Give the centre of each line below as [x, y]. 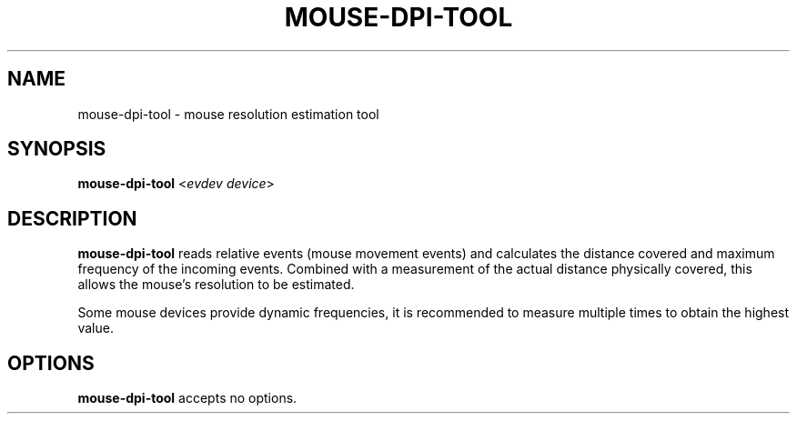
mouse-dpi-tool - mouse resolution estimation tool [228, 114]
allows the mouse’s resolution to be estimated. [216, 285]
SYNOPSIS [57, 149]
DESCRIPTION [72, 218]
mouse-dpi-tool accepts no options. [187, 398]
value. [96, 328]
